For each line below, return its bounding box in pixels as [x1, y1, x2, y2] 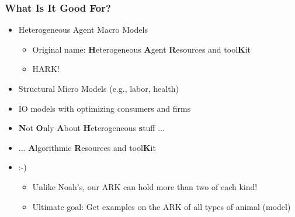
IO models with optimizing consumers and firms [18, 102, 191, 114]
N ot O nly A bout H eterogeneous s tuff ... [18, 122, 165, 134]
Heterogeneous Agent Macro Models [18, 23, 148, 36]
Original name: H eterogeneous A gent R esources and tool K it [32, 43, 251, 55]
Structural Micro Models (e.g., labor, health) [18, 82, 179, 94]
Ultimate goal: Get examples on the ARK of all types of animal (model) [32, 200, 291, 212]
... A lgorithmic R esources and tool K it [18, 141, 156, 153]
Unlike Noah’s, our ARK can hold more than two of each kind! [32, 180, 258, 192]
